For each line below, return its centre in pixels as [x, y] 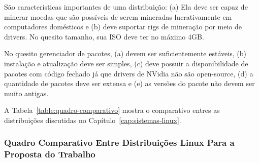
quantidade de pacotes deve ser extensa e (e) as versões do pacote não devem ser [129, 83]
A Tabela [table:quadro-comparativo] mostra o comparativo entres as [112, 110]
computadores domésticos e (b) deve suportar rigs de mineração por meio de [123, 27]
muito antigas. [26, 93]
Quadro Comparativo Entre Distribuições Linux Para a [119, 142]
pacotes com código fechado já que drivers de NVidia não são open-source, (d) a [129, 73]
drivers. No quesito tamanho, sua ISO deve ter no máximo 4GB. [104, 36]
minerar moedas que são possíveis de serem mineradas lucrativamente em [118, 16]
